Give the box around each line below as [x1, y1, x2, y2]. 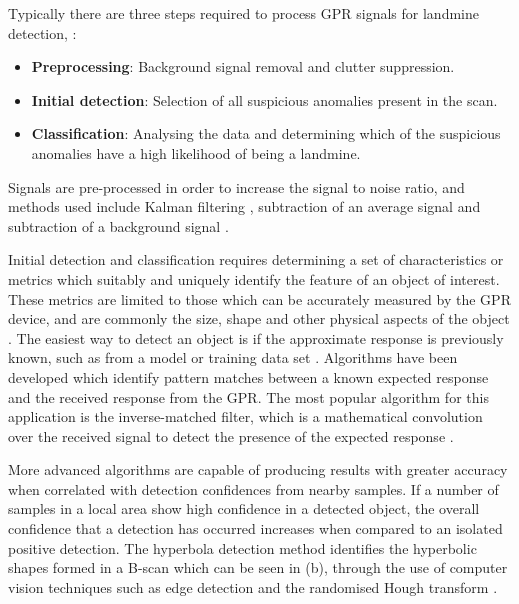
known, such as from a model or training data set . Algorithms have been [8, 347, 458, 368]
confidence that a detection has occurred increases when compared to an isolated [8, 518, 503, 539]
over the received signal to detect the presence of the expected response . [8, 425, 454, 446]
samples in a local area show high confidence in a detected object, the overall [8, 498, 480, 519]
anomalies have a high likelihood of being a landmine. [31, 142, 361, 163]
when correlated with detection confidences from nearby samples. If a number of [8, 478, 499, 499]
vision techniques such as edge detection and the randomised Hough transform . [8, 576, 498, 597]
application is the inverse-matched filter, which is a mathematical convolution [8, 406, 483, 427]
